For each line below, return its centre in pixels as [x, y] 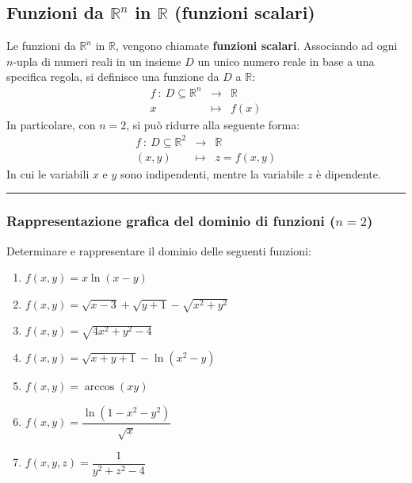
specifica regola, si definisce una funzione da [113, 77]
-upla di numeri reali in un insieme [97, 61]
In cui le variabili [48, 173]
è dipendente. [349, 173]
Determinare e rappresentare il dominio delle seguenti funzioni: [159, 250]
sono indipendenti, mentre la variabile [212, 173]
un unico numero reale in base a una [286, 61]
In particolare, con [51, 124]
